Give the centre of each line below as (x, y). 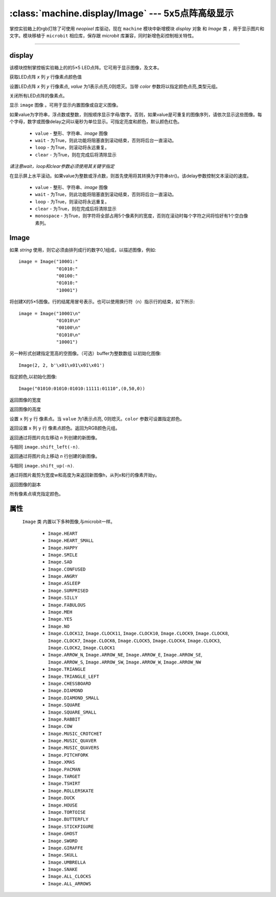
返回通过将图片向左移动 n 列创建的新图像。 (55, 437)
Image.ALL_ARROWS (70, 883)
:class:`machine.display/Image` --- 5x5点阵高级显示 (122, 13)
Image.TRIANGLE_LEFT (74, 676)
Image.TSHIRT (64, 784)
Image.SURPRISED (68, 591)
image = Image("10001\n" (50, 313)
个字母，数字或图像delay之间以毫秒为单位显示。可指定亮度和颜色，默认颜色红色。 (96, 122)
